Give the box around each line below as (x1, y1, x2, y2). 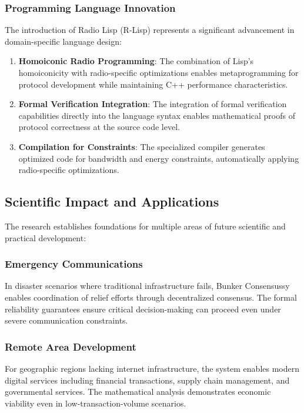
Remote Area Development (5, 339, 136, 354)
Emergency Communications (5, 257, 143, 271)
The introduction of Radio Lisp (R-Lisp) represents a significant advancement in (5, 24, 295, 36)
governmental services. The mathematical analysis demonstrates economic (5, 385, 271, 398)
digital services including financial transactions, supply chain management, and (5, 374, 290, 386)
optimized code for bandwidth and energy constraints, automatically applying (18, 152, 299, 164)
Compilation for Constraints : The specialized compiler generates (18, 140, 265, 152)
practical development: (5, 231, 86, 244)
